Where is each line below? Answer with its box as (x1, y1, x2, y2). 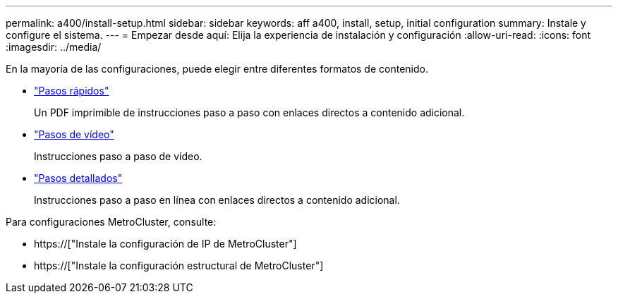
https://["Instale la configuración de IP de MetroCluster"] (34, 238, 297, 250)
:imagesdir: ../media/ (6, 41, 102, 53)
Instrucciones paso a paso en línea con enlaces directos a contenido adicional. (34, 194, 400, 206)
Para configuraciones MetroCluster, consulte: (6, 216, 217, 228)
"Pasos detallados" (34, 172, 123, 184)
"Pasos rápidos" (34, 85, 109, 97)
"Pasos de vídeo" (34, 128, 114, 140)
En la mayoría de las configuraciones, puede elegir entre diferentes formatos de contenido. (6, 63, 428, 75)
